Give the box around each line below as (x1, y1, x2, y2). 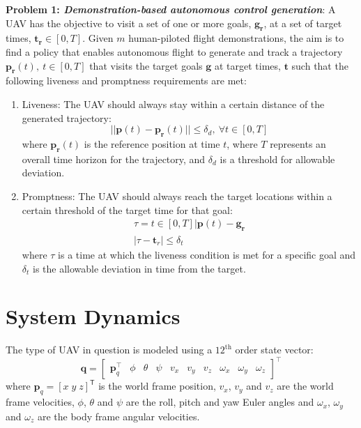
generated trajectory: (22, 110, 112, 125)
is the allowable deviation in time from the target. (33, 261, 246, 275)
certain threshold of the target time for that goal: (22, 202, 233, 217)
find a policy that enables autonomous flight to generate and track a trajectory (6, 44, 343, 59)
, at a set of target (263, 15, 342, 30)
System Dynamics (6, 302, 180, 330)
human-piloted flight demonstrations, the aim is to (128, 31, 344, 45)
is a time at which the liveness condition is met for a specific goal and (58, 247, 356, 261)
